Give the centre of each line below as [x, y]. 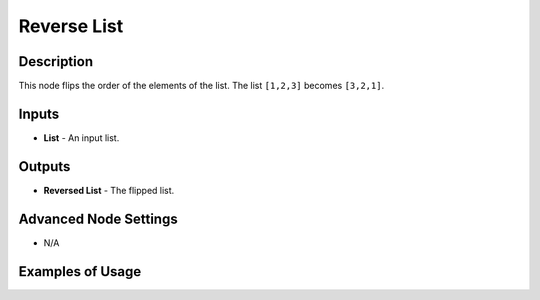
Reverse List [71, 26]
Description [56, 61]
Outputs [44, 166]
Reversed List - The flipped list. [109, 190]
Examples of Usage [80, 271]
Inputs [39, 113]
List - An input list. [81, 137]
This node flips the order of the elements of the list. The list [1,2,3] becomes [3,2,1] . [201, 86]
